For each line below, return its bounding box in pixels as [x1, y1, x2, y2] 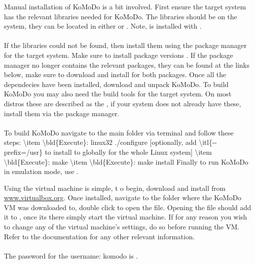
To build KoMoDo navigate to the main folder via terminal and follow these [4, 127, 234, 137]
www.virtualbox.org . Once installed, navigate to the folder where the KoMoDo [4, 192, 242, 203]
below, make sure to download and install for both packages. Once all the [4, 69, 226, 80]
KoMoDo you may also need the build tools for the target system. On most [4, 88, 232, 99]
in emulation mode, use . [4, 166, 78, 176]
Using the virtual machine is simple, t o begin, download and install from [4, 182, 226, 193]
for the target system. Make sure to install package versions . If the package [4, 49, 233, 60]
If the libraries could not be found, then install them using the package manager [4, 40, 247, 50]
